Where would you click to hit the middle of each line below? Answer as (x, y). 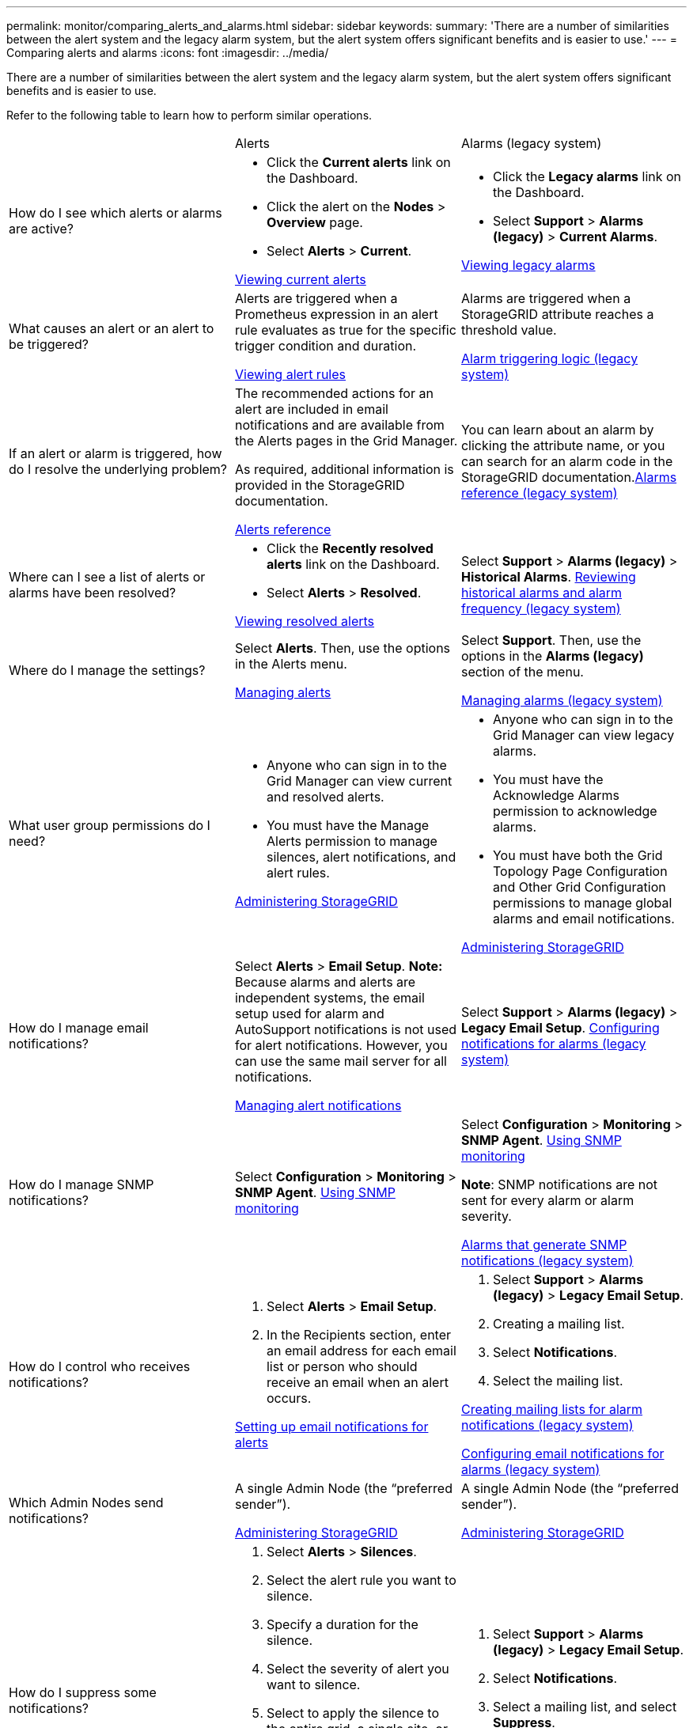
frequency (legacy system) (541, 608)
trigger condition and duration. (326, 346)
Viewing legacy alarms (528, 265)
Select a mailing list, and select (585, 1707)
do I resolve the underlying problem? (118, 469)
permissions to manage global (582, 903)
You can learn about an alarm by (557, 430)
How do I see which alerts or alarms (116, 213)
